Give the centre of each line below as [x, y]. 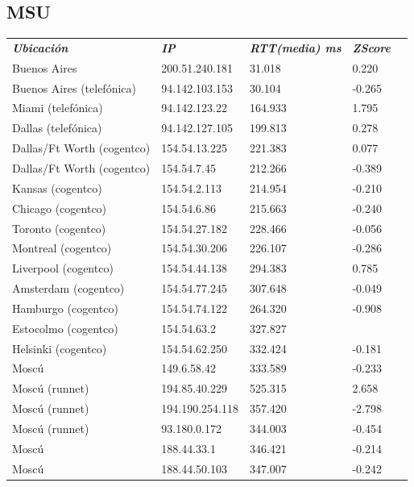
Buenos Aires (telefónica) [74, 87]
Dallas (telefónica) [57, 128]
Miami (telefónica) [58, 108]
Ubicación [40, 47]
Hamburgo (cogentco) [65, 308]
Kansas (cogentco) [57, 187]
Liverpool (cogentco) [63, 268]
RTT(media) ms [295, 47]
